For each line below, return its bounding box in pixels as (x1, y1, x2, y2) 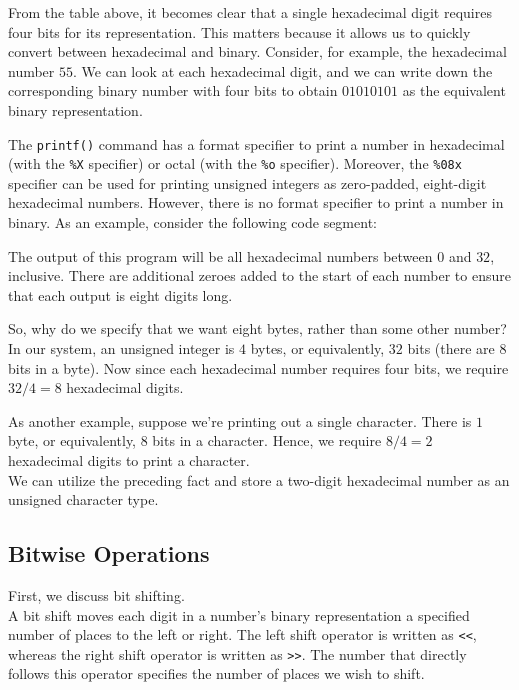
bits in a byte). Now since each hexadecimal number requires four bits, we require (8, 357, 509, 378)
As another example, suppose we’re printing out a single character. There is (8, 410, 472, 431)
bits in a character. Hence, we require (152, 430, 382, 451)
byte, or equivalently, (8, 430, 137, 451)
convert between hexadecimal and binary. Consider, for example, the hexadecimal (8, 41, 507, 62)
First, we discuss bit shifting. (8, 584, 185, 605)
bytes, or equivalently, (250, 338, 385, 359)
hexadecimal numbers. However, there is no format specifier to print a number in (8, 192, 504, 213)
